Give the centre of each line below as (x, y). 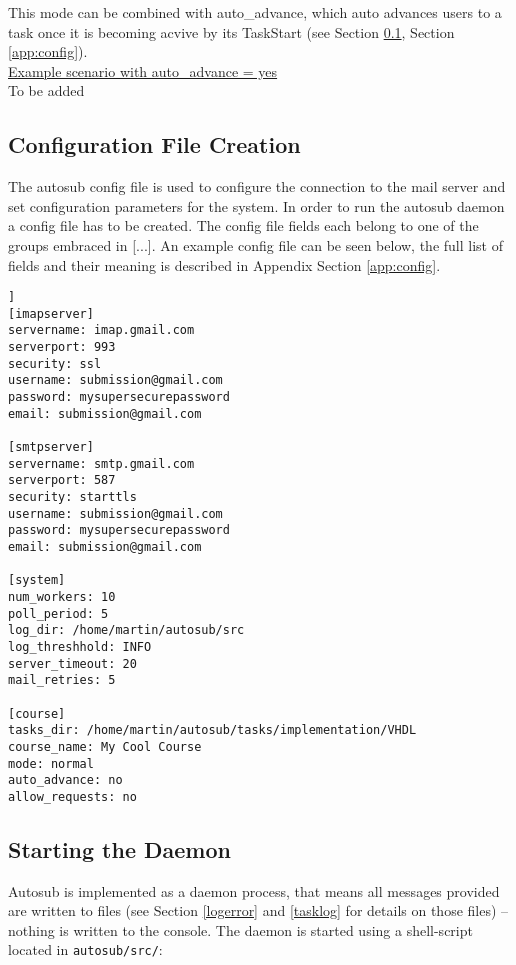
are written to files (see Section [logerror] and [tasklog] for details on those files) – (258, 910)
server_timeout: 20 (72, 663)
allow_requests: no (72, 796)
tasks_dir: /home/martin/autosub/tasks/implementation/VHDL (212, 730)
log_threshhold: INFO (80, 646)
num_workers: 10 (62, 596)
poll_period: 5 (58, 613)
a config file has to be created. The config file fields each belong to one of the (243, 225)
